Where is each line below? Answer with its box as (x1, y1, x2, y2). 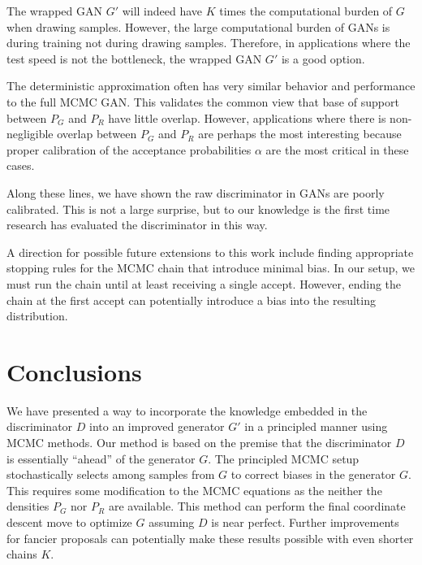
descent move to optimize (6, 513, 132, 530)
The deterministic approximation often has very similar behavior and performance (6, 77, 416, 94)
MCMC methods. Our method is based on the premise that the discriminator (6, 434, 392, 450)
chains (6, 545, 37, 563)
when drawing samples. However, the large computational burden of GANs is (6, 18, 390, 35)
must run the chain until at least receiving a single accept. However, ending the (6, 275, 402, 292)
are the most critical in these (265, 141, 409, 158)
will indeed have (122, 2, 203, 19)
